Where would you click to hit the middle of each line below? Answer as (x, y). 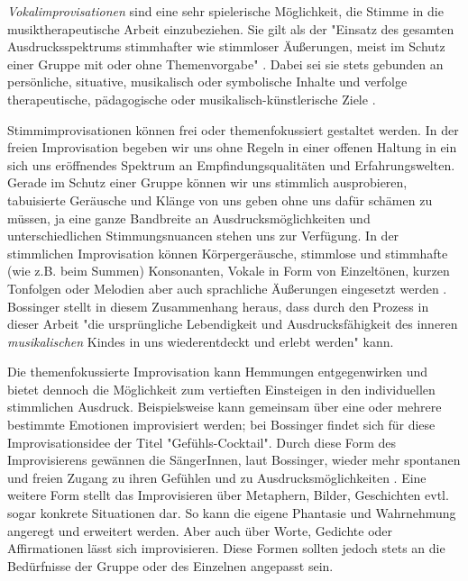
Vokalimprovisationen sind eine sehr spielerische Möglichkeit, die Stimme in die (225, 11)
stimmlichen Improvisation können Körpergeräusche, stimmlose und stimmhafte (228, 253)
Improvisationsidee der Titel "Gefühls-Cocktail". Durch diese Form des (202, 442)
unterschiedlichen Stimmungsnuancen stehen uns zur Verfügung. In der (203, 236)
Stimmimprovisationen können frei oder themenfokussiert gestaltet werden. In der (233, 129)
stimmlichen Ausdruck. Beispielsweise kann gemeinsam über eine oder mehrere (225, 407)
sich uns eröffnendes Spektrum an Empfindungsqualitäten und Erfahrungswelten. (231, 164)
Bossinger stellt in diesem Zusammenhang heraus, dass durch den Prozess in (218, 306)
